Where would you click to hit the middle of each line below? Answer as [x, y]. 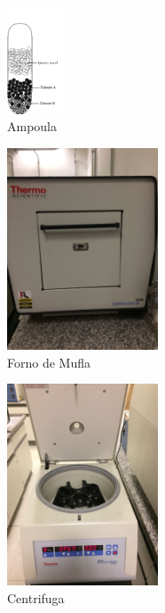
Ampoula [32, 126]
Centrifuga [36, 598]
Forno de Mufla [49, 362]
